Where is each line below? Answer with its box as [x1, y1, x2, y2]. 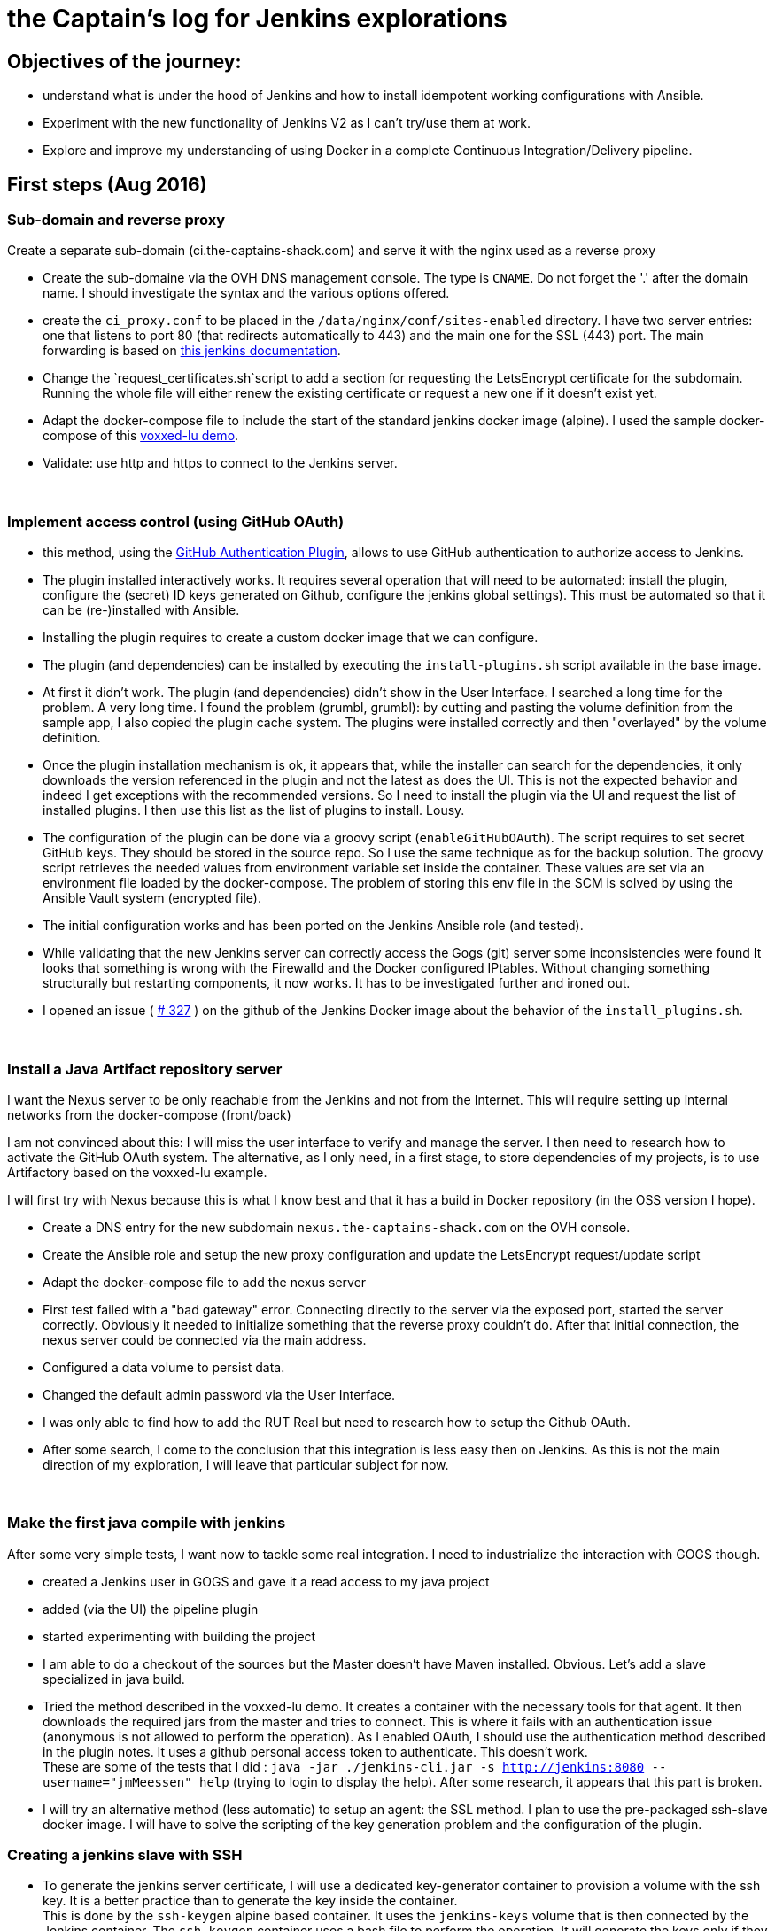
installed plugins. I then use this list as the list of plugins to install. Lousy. [43, 803, 465, 818]
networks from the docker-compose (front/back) [7, 1106, 291, 1122]
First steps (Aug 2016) [7, 173, 207, 196]
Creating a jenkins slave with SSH [7, 1846, 243, 1865]
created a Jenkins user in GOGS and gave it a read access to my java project [43, 1573, 490, 1589]
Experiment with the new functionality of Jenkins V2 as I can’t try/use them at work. [43, 115, 531, 131]
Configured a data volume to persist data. [43, 1359, 285, 1375]
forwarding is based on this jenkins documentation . [43, 343, 341, 359]
